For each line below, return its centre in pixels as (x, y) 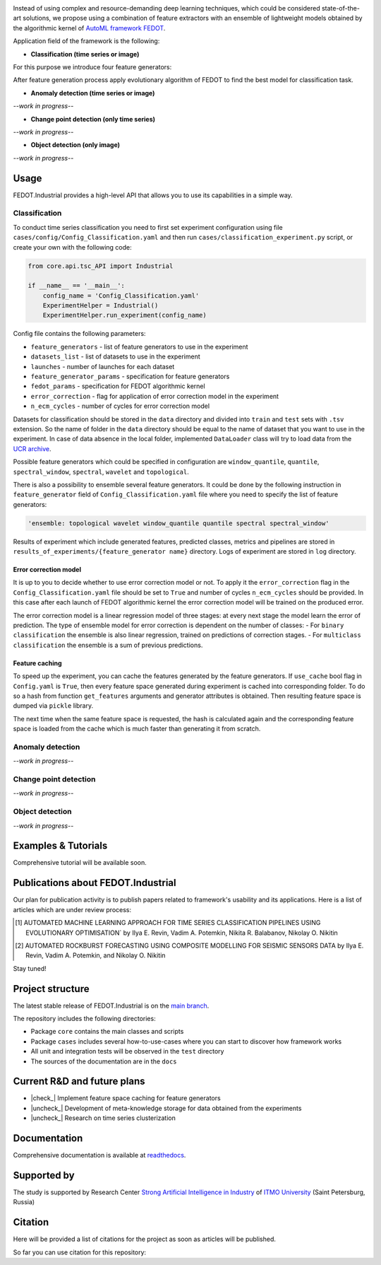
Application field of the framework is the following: (86, 41)
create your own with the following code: (72, 247)
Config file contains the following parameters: (79, 334)
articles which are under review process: (72, 909)
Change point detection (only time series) (93, 119)
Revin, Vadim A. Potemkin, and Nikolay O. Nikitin (96, 955)
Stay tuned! (30, 968)
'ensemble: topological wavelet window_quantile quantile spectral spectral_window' (179, 523)
